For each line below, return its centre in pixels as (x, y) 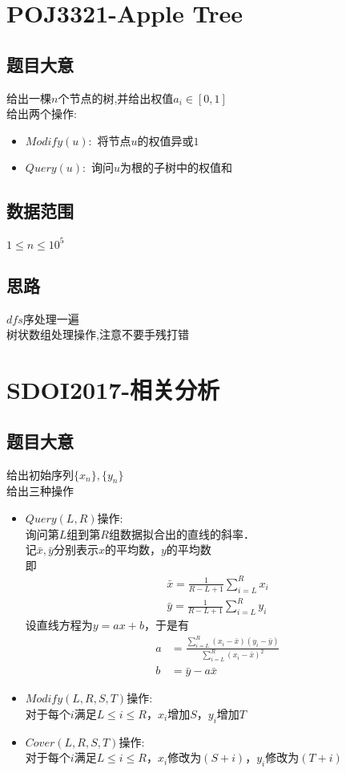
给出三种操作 (40, 491)
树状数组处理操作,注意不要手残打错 (98, 334)
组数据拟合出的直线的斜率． (181, 533)
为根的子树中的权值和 (177, 167)
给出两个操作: (42, 114)
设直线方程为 (59, 625)
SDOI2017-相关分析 (113, 390)
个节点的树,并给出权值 (116, 98)
